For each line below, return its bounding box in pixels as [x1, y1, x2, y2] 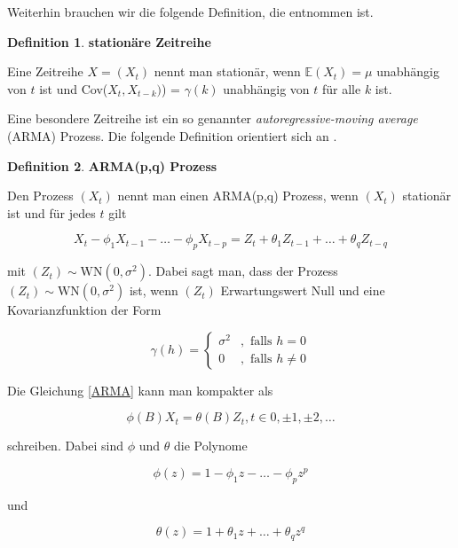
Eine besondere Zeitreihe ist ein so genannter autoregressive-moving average [7, 109, 418, 128]
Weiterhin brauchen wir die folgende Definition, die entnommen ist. [7, 3, 374, 20]
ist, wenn [129, 281, 178, 300]
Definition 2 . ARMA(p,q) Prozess [7, 156, 217, 175]
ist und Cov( [39, 79, 108, 98]
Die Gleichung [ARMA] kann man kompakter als [7, 380, 273, 399]
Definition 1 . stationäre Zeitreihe [7, 32, 211, 51]
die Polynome [174, 436, 248, 455]
